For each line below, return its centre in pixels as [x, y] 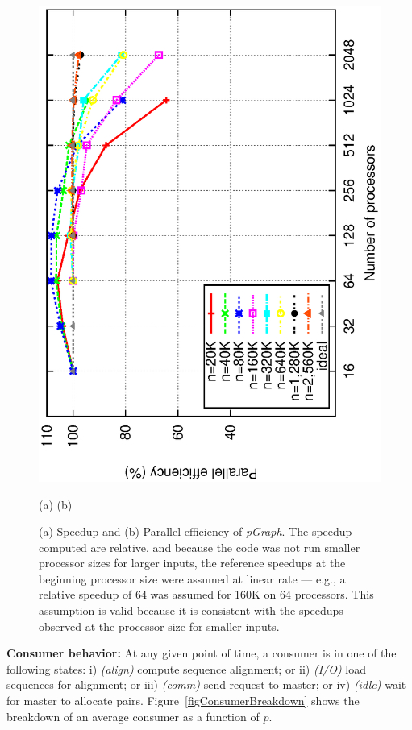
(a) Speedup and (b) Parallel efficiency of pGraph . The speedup [196, 531]
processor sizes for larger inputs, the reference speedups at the [192, 563]
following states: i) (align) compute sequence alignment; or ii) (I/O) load [187, 668]
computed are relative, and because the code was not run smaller [200, 547]
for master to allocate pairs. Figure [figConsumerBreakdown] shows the [183, 701]
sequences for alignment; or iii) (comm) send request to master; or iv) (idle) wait [206, 684]
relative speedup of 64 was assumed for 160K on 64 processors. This [206, 594]
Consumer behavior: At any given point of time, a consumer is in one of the [202, 653]
